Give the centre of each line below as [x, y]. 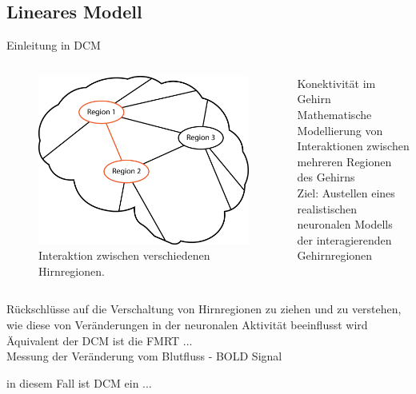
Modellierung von [340, 130]
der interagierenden [344, 239]
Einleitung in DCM [54, 45]
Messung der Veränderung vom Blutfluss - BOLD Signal [144, 356]
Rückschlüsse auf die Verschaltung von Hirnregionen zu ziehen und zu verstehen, [204, 309]
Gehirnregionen [335, 255]
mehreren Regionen [344, 161]
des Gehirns [326, 177]
